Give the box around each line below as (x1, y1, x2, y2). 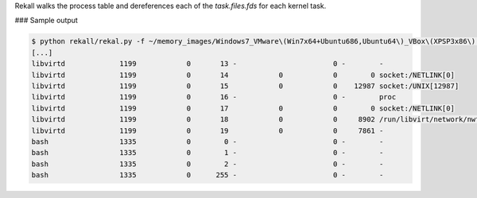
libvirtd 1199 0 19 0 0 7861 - (31, 126, 384, 135)
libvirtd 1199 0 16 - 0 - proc (31, 92, 397, 102)
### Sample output (14, 16, 79, 25)
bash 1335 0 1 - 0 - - (31, 148, 384, 157)
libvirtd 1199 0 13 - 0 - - (31, 60, 384, 68)
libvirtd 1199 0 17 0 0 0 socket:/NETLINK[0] (31, 103, 455, 113)
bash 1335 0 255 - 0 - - (31, 171, 384, 180)
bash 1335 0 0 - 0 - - (31, 137, 384, 146)
